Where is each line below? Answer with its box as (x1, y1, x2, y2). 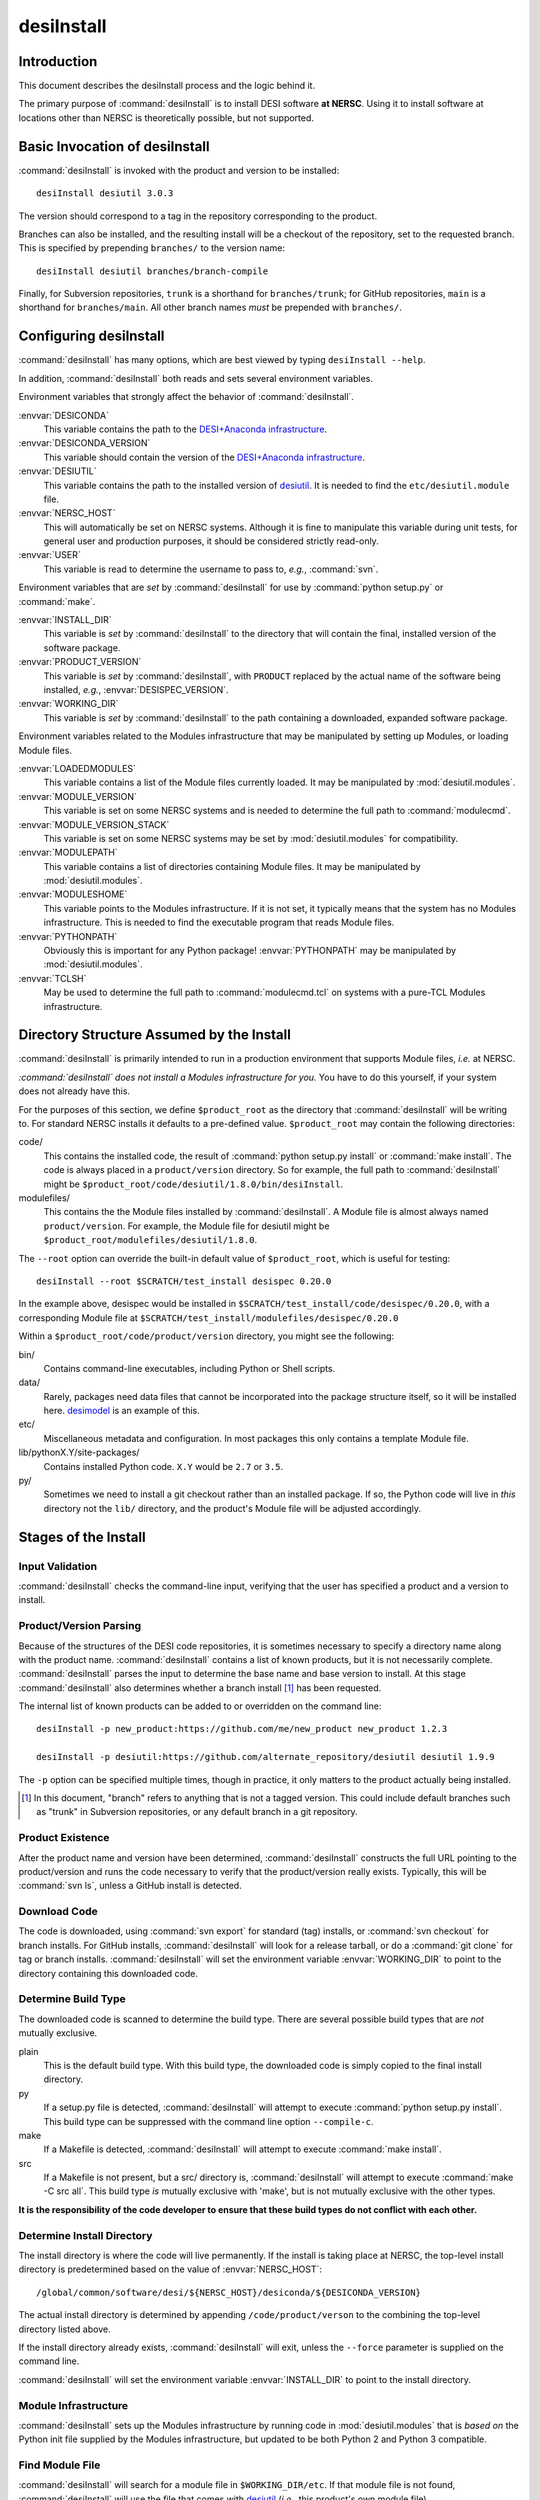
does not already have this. (18, 1085, 130, 1097)
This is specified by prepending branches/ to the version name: (18, 242, 285, 254)
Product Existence (18, 1831, 110, 1845)
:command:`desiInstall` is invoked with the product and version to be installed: (18, 164, 340, 176)
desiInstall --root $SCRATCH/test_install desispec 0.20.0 (36, 1275, 332, 1287)
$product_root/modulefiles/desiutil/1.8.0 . (43, 1234, 258, 1246)
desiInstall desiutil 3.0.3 (36, 188, 174, 199)
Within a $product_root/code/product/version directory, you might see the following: (18, 1330, 395, 1342)
